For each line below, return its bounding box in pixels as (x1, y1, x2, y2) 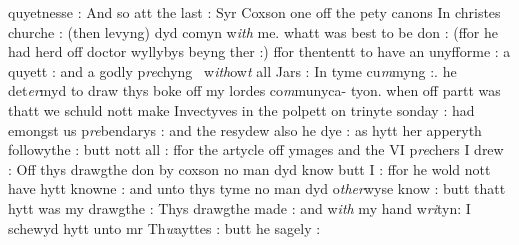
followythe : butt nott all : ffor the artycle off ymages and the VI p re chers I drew (8, 139, 504, 160)
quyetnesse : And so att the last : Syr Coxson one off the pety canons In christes (8, 2, 501, 22)
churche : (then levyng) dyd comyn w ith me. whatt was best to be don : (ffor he (8, 21, 498, 42)
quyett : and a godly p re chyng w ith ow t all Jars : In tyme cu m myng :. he (8, 60, 457, 81)
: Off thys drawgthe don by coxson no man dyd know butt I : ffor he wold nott (8, 158, 491, 179)
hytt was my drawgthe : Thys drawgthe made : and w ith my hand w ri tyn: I (8, 197, 471, 218)
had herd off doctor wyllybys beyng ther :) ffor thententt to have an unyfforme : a (8, 41, 511, 62)
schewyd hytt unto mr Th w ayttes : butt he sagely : (8, 217, 321, 238)
